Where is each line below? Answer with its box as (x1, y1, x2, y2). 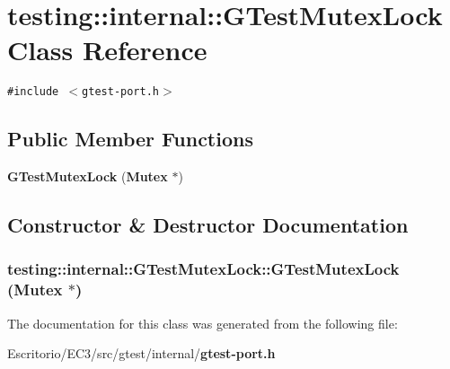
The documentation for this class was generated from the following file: (7, 313, 398, 332)
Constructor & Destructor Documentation (7, 211, 409, 239)
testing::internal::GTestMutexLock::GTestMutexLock (7, 258, 400, 280)
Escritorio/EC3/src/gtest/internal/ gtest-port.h (7, 344, 276, 363)
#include (7, 85, 59, 99)
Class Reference (7, 31, 207, 68)
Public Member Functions (7, 125, 253, 153)
